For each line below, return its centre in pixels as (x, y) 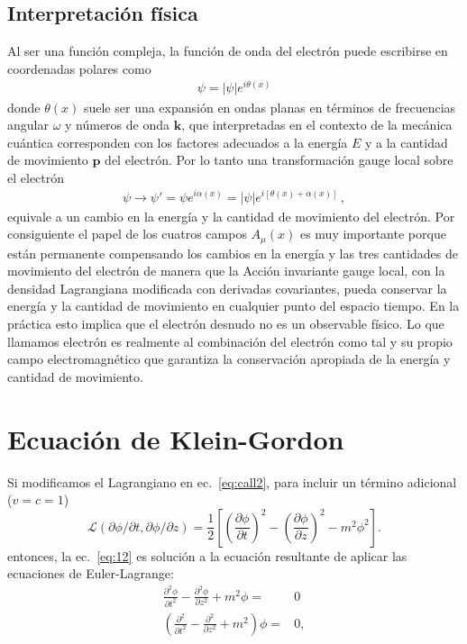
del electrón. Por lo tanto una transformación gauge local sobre (279, 160)
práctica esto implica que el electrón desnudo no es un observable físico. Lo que (226, 323)
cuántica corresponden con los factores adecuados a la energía (178, 142)
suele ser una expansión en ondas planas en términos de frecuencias (270, 107)
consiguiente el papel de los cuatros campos (127, 234)
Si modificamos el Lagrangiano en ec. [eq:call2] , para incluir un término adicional (232, 481)
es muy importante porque (373, 234)
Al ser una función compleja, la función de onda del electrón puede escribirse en (228, 51)
